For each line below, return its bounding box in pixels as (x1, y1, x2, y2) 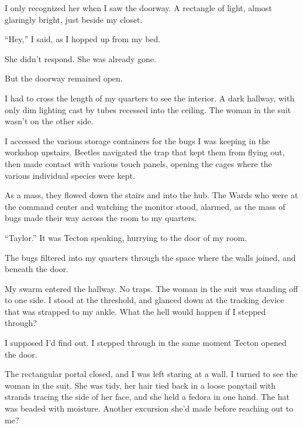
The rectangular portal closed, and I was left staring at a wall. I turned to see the (5, 368, 298, 380)
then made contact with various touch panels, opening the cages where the (5, 157, 272, 169)
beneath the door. (5, 263, 68, 275)
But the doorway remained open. (5, 72, 123, 84)
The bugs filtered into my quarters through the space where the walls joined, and (5, 251, 296, 263)
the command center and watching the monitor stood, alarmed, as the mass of (5, 200, 285, 212)
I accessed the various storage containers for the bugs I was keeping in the (5, 134, 270, 147)
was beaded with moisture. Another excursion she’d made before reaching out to (5, 402, 294, 415)
